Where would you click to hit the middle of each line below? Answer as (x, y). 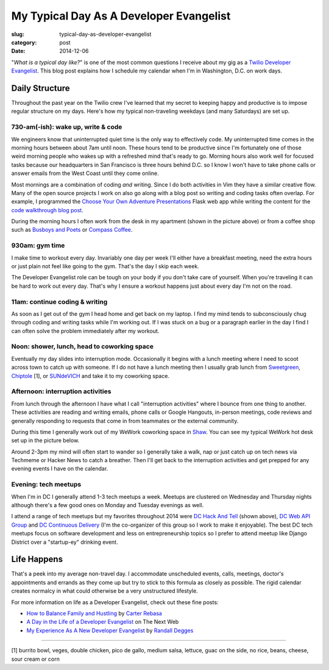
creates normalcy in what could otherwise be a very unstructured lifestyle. (104, 591)
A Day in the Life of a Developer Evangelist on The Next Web (103, 622)
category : (24, 42)
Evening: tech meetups (46, 485)
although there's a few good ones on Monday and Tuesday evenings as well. (108, 505)
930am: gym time (38, 246)
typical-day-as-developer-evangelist (105, 34)
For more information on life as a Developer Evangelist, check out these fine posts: (115, 602)
